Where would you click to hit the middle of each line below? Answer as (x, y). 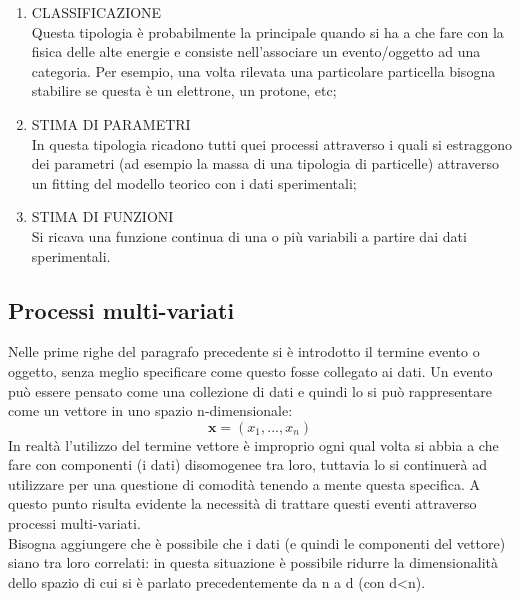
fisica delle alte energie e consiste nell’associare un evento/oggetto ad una (256, 51)
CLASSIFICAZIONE (96, 12)
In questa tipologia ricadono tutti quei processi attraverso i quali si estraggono (271, 143)
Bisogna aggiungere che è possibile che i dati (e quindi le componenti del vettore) (257, 542)
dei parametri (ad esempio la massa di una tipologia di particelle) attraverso (265, 163)
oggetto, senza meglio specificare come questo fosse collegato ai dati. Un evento (250, 370)
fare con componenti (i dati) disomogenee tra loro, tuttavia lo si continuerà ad (248, 464)
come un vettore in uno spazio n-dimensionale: (150, 410)
